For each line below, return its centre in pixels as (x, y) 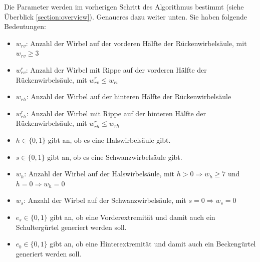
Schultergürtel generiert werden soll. (71, 227)
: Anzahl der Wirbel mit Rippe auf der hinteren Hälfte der (116, 113)
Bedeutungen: (25, 26)
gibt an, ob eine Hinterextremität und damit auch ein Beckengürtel (153, 244)
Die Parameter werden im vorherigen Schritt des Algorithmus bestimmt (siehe (124, 7)
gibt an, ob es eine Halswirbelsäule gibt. (109, 140)
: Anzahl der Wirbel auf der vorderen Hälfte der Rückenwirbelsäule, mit (136, 43)
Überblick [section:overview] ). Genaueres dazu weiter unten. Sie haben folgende (125, 16)
